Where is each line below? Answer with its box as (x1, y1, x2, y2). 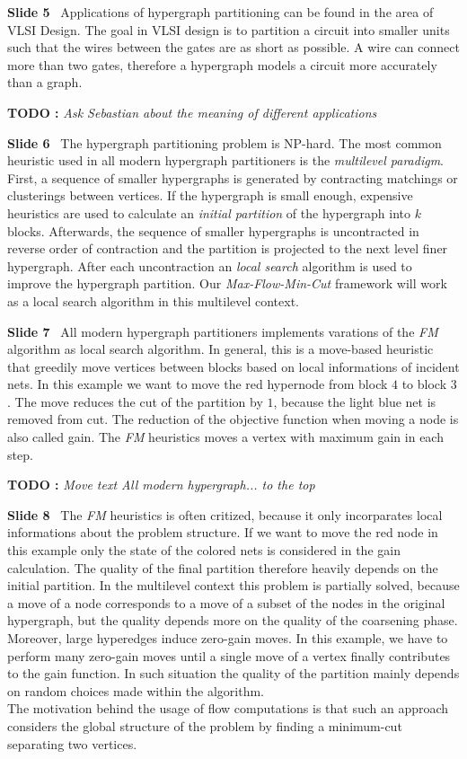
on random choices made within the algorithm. (7, 681, 264, 700)
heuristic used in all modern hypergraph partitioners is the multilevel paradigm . (7, 151, 445, 170)
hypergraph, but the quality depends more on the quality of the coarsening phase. (7, 611, 458, 630)
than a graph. (7, 73, 83, 92)
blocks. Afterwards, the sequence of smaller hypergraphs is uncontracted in (7, 221, 419, 240)
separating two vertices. (7, 734, 137, 753)
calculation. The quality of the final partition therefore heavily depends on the (7, 558, 438, 577)
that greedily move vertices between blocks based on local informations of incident (7, 357, 460, 375)
